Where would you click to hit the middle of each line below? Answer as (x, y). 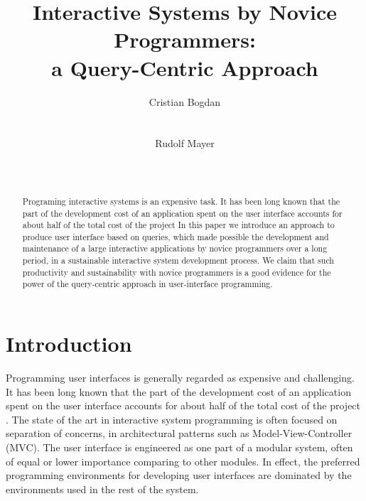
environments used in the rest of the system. (102, 489)
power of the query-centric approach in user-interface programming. (147, 284)
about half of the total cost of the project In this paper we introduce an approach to (178, 225)
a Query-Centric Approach (185, 67)
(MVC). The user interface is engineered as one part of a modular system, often (179, 447)
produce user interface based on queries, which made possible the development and (176, 236)
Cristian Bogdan (185, 101)
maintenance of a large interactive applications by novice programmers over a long (175, 248)
